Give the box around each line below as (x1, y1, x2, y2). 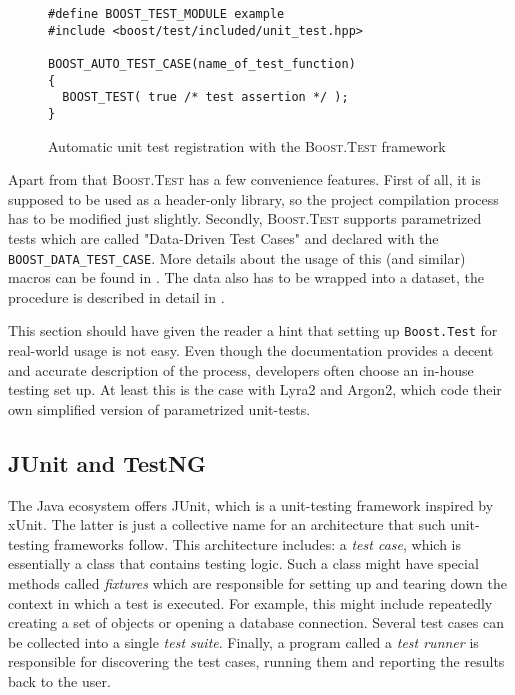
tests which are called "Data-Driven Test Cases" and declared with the (8, 227, 439, 248)
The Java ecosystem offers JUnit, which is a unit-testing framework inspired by (8, 494, 494, 515)
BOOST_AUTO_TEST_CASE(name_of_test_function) (48, 56, 356, 71)
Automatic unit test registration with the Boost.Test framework (48, 135, 446, 156)
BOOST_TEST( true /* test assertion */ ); (62, 90, 349, 105)
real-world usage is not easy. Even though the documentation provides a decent (8, 340, 494, 361)
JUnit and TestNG (8, 447, 206, 478)
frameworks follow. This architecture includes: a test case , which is (53, 533, 462, 554)
